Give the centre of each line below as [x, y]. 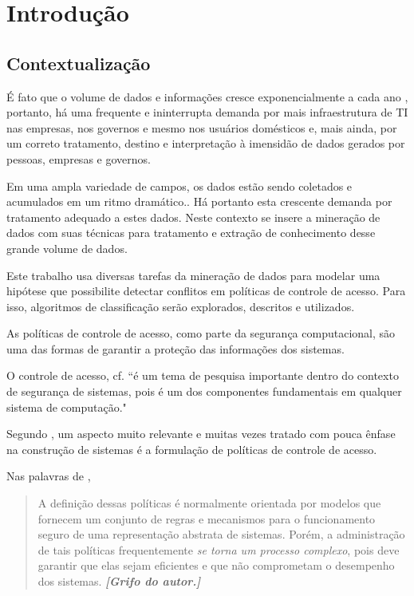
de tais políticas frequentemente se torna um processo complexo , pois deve [219, 549]
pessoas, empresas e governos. [79, 158]
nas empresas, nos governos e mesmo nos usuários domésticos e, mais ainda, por [202, 127]
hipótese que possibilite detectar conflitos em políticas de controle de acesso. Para [206, 291]
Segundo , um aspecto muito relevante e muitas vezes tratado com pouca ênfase [201, 434]
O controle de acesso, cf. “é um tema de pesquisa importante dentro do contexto [203, 375]
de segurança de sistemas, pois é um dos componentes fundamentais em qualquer [204, 391]
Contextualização [79, 63]
